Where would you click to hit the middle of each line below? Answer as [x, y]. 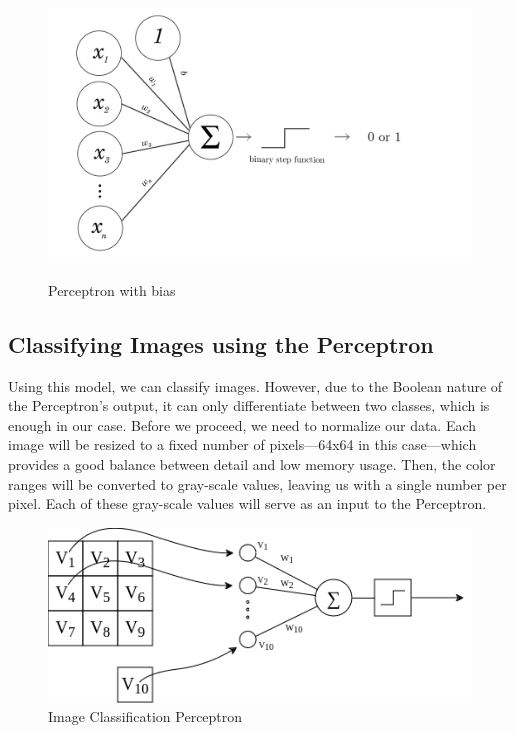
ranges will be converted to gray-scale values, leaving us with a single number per [257, 483]
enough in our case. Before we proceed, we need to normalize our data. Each [242, 424]
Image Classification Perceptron [145, 716]
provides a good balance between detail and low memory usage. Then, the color [252, 464]
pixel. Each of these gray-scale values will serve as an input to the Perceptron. [247, 503]
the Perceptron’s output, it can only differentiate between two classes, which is [249, 405]
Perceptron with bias [112, 289]
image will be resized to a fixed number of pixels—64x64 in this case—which [242, 444]
